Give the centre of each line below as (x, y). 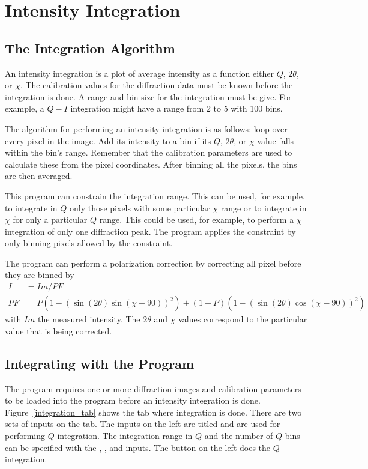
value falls (276, 140)
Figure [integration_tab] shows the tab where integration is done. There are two (153, 412)
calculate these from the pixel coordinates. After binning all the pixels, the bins (151, 164)
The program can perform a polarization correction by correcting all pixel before (153, 263)
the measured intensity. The (89, 319)
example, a (25, 108)
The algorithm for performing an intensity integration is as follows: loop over (146, 128)
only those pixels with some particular (140, 207)
